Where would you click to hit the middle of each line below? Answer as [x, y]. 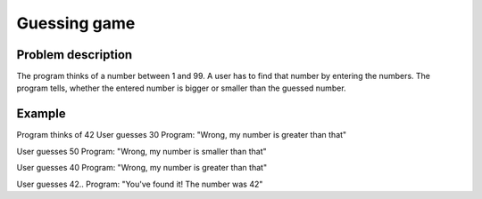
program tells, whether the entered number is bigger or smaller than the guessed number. [182, 88]
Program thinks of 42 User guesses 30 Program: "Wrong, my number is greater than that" [182, 135]
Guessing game [76, 23]
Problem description [75, 55]
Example [41, 114]
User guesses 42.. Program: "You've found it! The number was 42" [140, 184]
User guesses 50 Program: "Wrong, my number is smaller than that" [141, 151]
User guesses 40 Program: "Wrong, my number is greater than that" [142, 168]
